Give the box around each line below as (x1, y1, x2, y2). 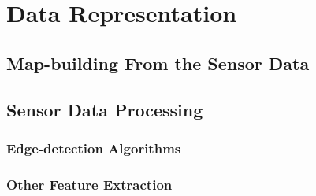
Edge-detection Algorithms (6, 138, 181, 157)
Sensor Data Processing (6, 97, 203, 121)
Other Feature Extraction (6, 174, 173, 194)
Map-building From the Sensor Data (6, 50, 310, 75)
